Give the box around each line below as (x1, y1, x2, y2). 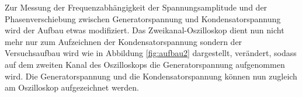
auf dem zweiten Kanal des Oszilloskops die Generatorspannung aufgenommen (5, 58, 285, 70)
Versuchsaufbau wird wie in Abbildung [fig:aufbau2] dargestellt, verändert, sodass (5, 47, 297, 59)
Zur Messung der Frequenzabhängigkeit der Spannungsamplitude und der (5, 1, 268, 13)
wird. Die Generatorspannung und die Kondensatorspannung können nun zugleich (5, 70, 297, 82)
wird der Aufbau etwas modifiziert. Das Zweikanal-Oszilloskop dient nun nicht (5, 24, 284, 36)
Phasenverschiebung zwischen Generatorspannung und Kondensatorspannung (5, 12, 281, 25)
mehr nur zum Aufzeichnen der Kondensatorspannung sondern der (5, 35, 242, 47)
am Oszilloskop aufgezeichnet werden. (5, 81, 140, 93)
